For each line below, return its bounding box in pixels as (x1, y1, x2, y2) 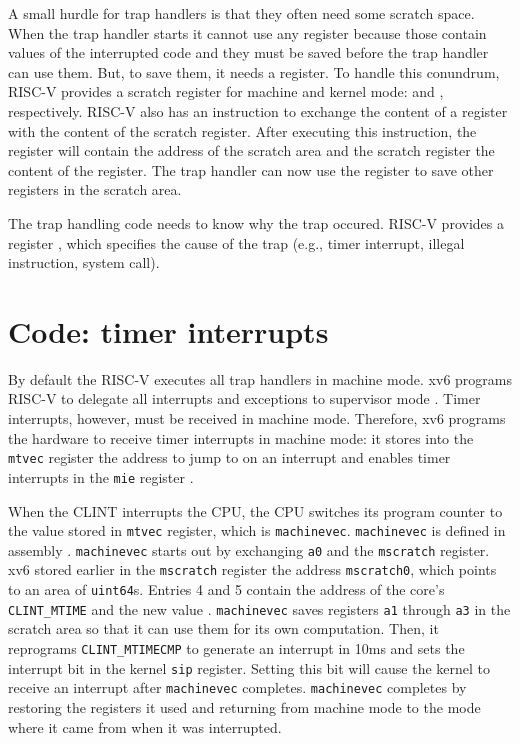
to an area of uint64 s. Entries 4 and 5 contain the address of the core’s (8, 579, 445, 600)
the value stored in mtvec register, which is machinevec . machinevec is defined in (8, 520, 506, 541)
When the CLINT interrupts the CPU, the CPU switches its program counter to (8, 500, 503, 521)
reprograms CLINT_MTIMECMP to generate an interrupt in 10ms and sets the (8, 638, 465, 658)
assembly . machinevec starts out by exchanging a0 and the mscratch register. (8, 539, 490, 560)
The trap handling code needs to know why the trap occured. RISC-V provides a (8, 212, 504, 233)
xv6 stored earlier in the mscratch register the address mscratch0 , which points (8, 559, 497, 580)
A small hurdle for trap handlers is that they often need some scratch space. (8, 3, 475, 23)
